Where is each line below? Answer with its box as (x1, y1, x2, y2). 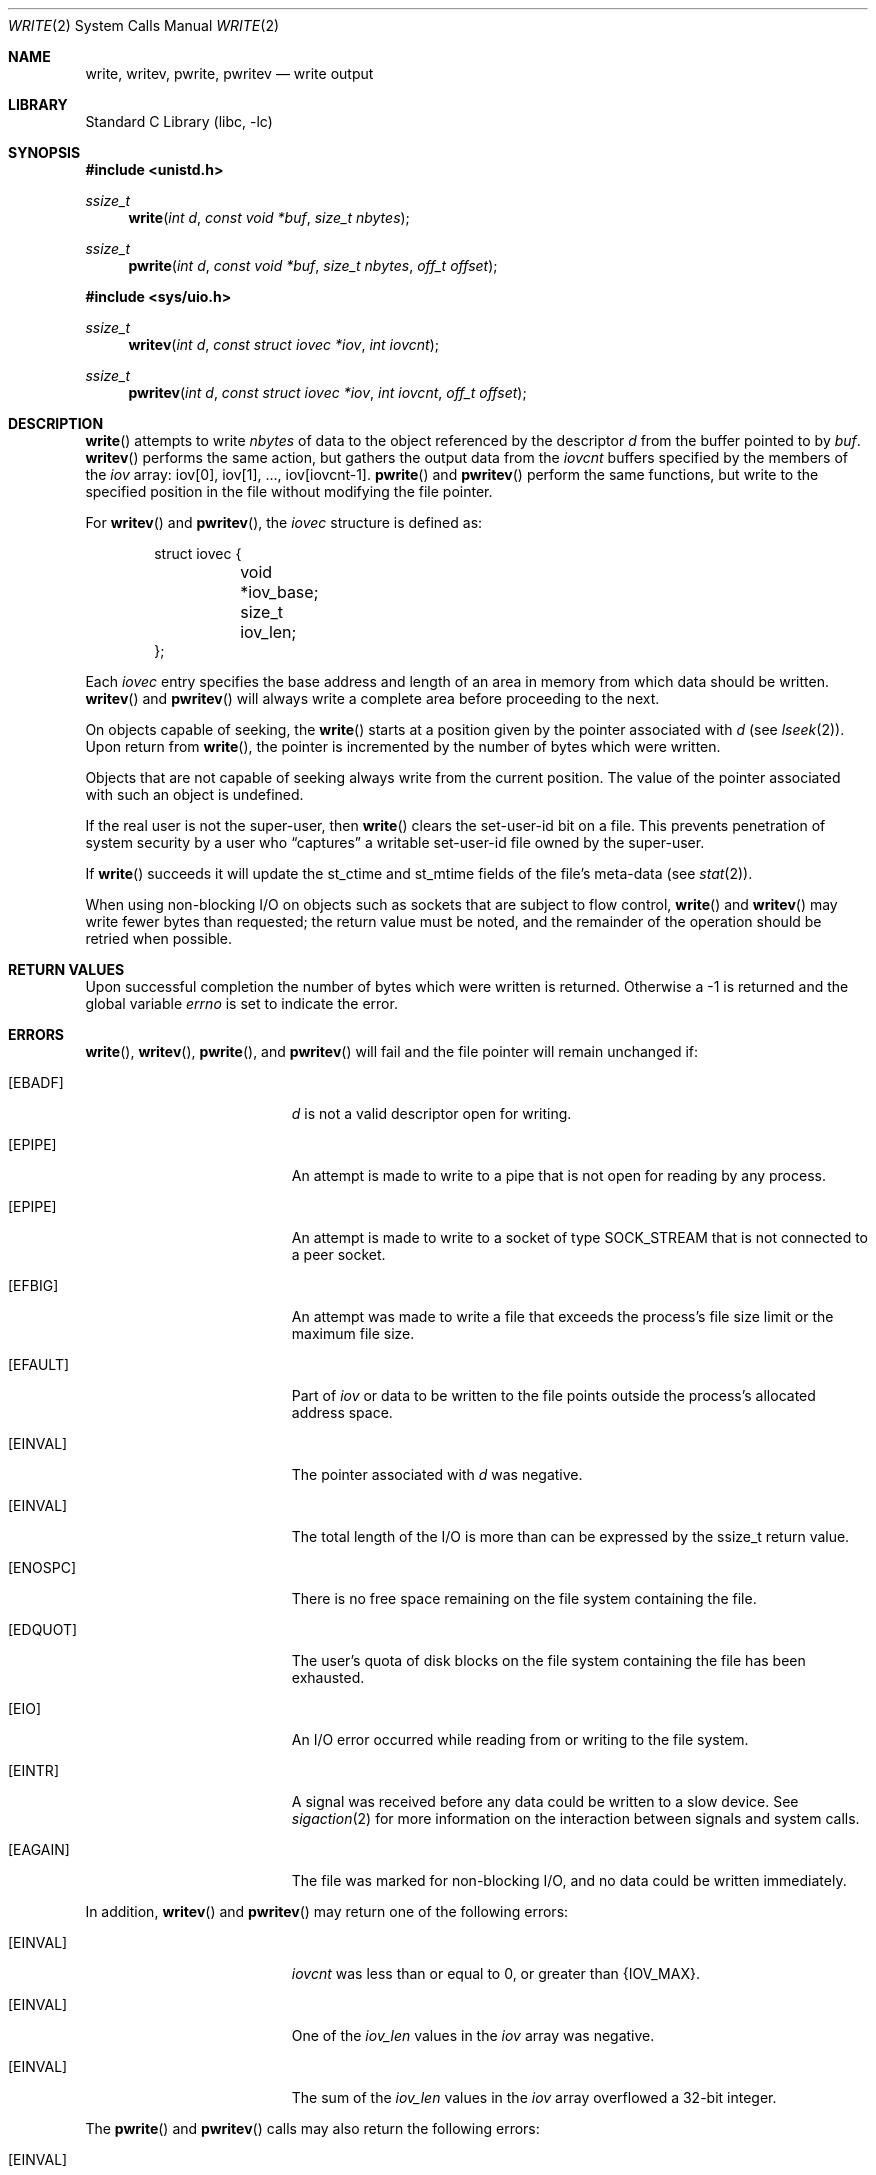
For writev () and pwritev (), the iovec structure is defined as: (85, 514, 483, 531)
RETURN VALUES (8, 961, 125, 978)
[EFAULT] (8, 1356, 70, 1373)
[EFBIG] (8, 1277, 59, 1294)
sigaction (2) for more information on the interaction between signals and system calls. (291, 1810, 860, 1827)
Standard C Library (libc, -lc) (85, 113, 273, 130)
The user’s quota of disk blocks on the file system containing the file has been (291, 1652, 806, 1669)
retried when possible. (85, 930, 233, 947)
